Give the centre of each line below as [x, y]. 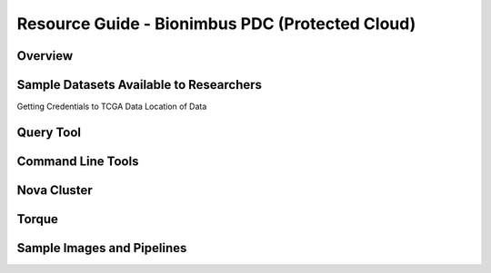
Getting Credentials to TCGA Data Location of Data [112, 107]
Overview [45, 56]
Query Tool [49, 132]
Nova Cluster [55, 190]
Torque [38, 219]
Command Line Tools [78, 161]
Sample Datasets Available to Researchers [140, 85]
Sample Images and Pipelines [102, 248]
